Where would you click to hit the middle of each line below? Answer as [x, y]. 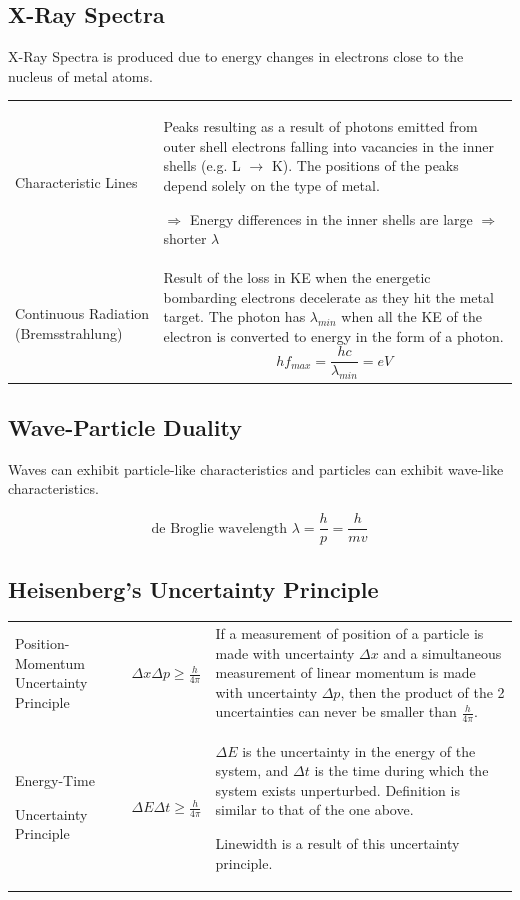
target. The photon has [234, 316]
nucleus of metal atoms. [80, 75]
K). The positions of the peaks [365, 165]
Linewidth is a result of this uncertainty [337, 842]
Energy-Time [55, 779]
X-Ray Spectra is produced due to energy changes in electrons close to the [236, 56]
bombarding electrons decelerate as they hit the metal [328, 296]
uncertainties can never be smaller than [336, 711]
